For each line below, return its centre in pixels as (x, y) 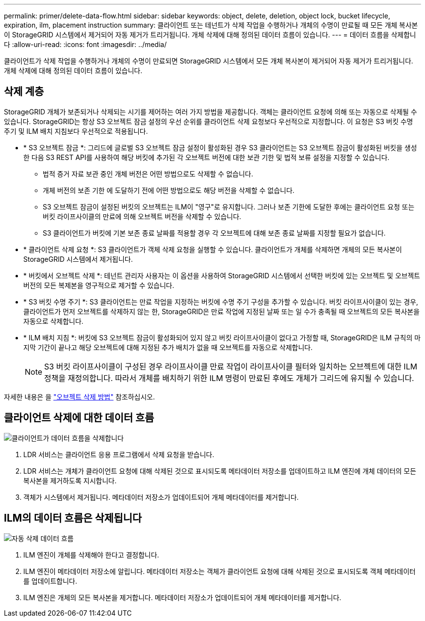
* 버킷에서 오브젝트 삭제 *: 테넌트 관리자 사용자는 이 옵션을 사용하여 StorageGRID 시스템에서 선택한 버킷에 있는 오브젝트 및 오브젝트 (222, 275)
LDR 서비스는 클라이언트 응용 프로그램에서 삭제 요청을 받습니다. (119, 454)
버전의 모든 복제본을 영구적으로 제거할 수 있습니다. (99, 285)
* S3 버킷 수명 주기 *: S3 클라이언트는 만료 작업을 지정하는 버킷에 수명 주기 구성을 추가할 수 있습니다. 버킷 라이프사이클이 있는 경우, (221, 302)
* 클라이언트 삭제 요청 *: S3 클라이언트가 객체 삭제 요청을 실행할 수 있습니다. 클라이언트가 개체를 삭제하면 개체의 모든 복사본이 (213, 249)
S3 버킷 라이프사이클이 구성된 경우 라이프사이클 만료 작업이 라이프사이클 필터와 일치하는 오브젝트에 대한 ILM (231, 366)
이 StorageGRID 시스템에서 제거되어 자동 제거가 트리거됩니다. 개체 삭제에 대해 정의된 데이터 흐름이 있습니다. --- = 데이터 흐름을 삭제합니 (210, 35)
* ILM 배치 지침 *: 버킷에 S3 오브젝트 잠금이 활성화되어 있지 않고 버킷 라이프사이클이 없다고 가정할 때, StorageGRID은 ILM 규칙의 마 (222, 337)
